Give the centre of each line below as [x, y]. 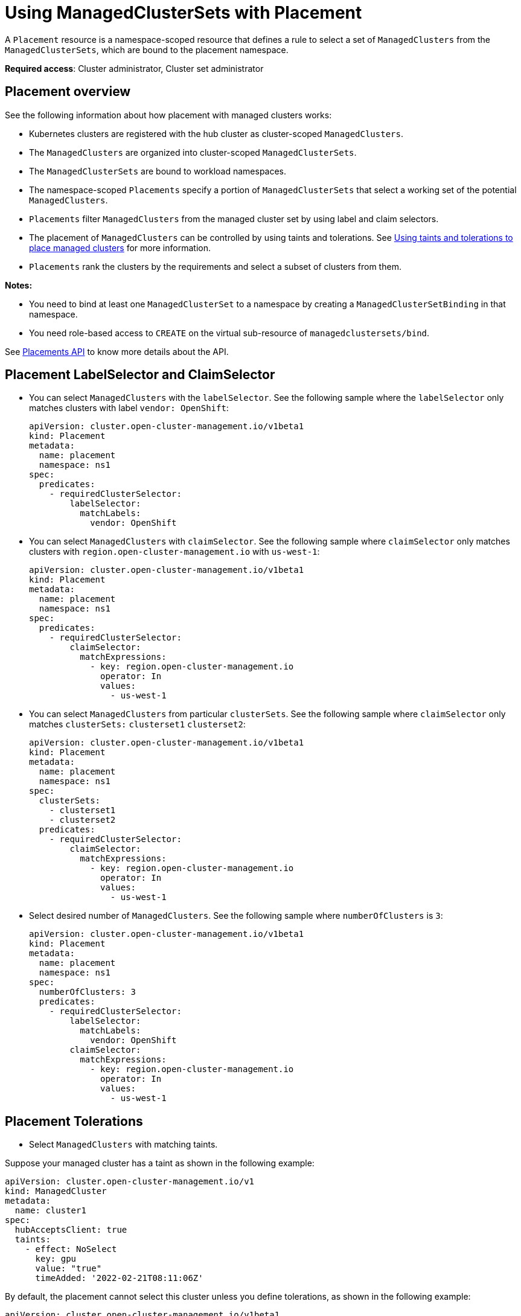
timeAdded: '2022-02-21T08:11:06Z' [119, 1278]
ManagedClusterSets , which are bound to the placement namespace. [147, 50]
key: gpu [56, 1259]
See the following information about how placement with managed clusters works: [168, 115]
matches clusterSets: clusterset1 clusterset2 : [137, 724]
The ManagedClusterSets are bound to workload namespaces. [158, 171]
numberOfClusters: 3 [88, 992]
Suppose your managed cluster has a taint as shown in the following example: [160, 1163]
